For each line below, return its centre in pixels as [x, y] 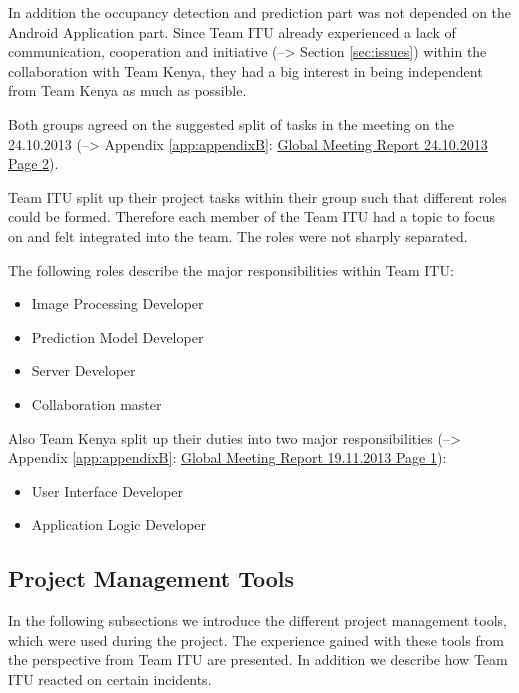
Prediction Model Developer [117, 336]
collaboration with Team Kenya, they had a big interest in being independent [245, 70]
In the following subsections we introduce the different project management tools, [257, 620]
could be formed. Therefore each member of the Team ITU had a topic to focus [252, 216]
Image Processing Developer [117, 303]
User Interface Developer [107, 490]
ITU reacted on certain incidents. [110, 678]
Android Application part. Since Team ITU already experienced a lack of [232, 31]
